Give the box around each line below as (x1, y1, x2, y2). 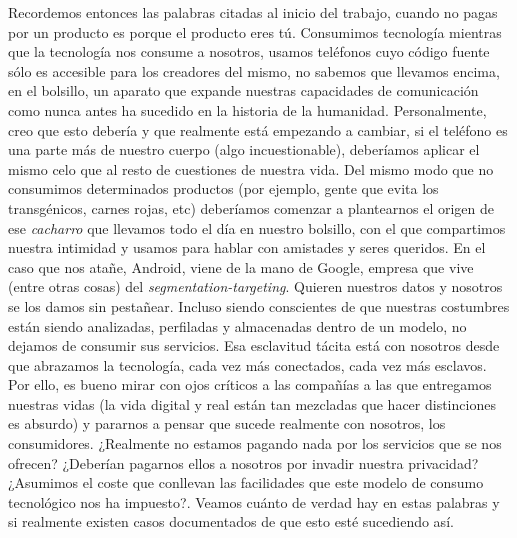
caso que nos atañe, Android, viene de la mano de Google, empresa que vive (8, 256, 474, 277)
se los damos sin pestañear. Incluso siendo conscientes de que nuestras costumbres (8, 295, 510, 316)
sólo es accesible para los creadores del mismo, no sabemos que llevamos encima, (8, 60, 500, 81)
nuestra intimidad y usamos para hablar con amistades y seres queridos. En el (8, 237, 486, 258)
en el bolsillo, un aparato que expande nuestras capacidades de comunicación (8, 80, 479, 101)
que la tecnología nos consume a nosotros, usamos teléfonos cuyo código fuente (8, 41, 490, 62)
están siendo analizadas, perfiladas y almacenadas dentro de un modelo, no (8, 315, 467, 336)
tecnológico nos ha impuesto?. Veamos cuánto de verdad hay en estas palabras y (8, 491, 500, 512)
